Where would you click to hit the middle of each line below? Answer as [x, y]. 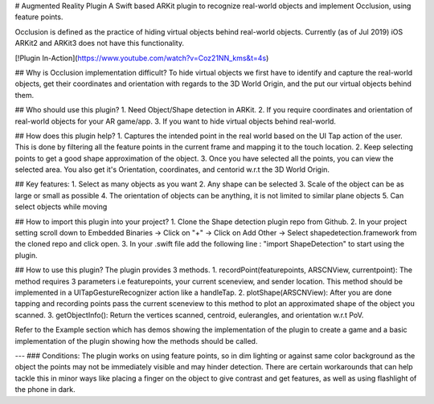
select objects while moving [61, 207]
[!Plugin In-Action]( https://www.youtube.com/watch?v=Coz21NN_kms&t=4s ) [142, 58]
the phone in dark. [45, 390]
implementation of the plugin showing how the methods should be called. [136, 341]
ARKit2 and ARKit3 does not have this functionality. [100, 43]
